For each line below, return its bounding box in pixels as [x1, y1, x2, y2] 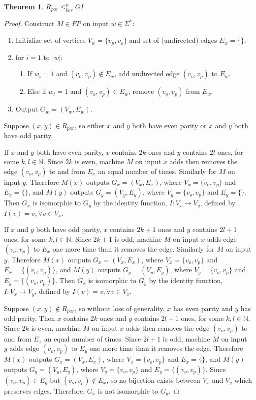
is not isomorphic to [97, 385, 159, 396]
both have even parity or [132, 120, 207, 130]
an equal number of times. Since [44, 333, 141, 343]
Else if [27, 86, 46, 96]
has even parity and [173, 303, 233, 313]
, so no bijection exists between [106, 374, 200, 385]
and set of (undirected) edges [129, 35, 217, 45]
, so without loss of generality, [74, 303, 165, 313]
